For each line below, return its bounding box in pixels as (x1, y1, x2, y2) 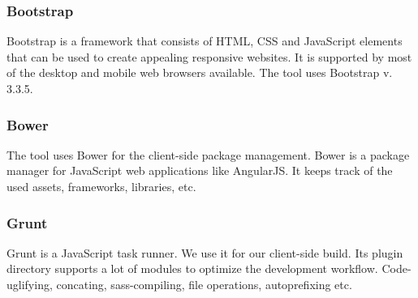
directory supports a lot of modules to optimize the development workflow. (6, 260, 378, 277)
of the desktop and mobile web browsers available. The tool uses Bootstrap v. (6, 64, 393, 81)
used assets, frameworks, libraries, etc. (6, 178, 196, 194)
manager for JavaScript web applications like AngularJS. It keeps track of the (6, 162, 393, 179)
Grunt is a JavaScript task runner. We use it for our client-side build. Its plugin (6, 244, 403, 261)
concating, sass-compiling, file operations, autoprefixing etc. (56, 276, 352, 292)
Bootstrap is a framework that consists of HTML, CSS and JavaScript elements (6, 32, 403, 49)
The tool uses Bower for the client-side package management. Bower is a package (6, 146, 410, 163)
